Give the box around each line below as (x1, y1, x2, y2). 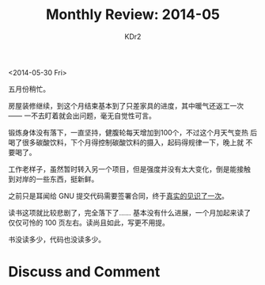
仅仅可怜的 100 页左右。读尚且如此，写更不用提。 (8, 218, 170, 227)
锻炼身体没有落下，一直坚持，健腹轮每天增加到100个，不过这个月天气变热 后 (8, 127, 258, 137)
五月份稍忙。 (8, 84, 50, 93)
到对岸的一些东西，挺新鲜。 (8, 174, 99, 184)
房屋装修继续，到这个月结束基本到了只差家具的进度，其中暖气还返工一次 (8, 101, 244, 110)
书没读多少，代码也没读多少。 (8, 234, 105, 244)
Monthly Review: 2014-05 (46, 6, 220, 24)
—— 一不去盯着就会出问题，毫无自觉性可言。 (8, 111, 156, 120)
